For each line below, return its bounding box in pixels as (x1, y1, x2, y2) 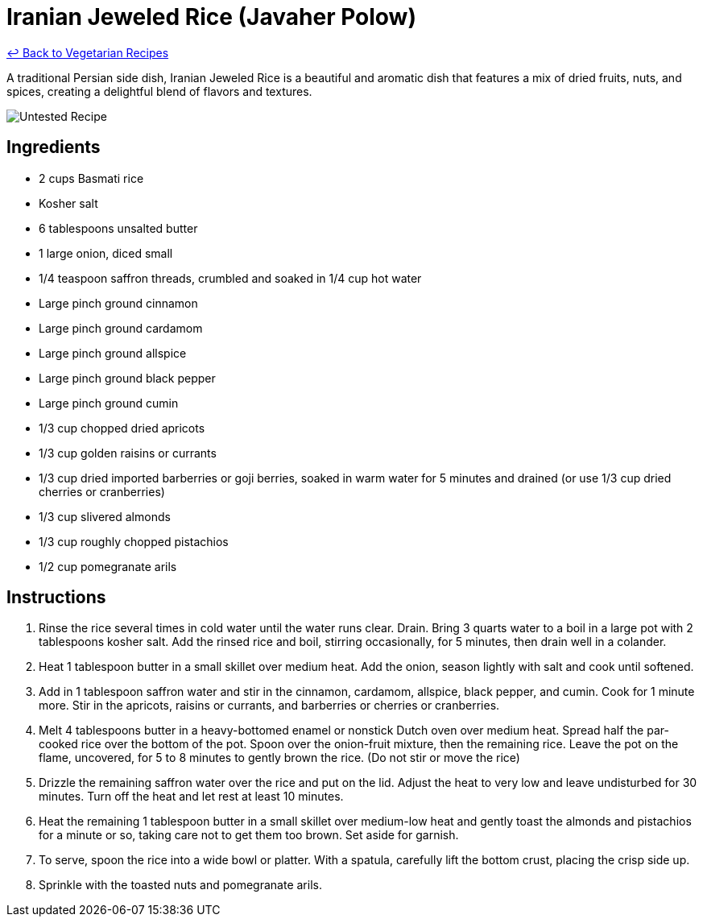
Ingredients (6, 137, 101, 158)
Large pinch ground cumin (39, 395, 179, 410)
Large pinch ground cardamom (39, 321, 203, 335)
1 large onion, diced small (39, 246, 173, 260)
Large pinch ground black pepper (39, 370, 216, 385)
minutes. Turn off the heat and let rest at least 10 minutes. (39, 789, 344, 804)
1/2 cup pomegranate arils (39, 559, 177, 573)
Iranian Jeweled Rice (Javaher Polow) (6, 3, 416, 31)
